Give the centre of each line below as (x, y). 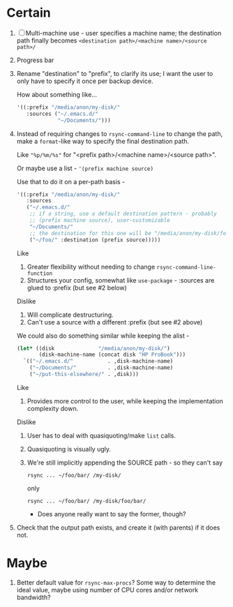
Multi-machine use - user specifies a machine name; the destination (123, 33)
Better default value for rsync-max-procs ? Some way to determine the (116, 582)
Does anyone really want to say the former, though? (112, 514)
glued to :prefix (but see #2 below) (77, 287)
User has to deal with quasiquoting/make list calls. (101, 435)
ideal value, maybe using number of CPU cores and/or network (107, 590)
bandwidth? (33, 597)
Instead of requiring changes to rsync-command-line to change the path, (120, 133)
